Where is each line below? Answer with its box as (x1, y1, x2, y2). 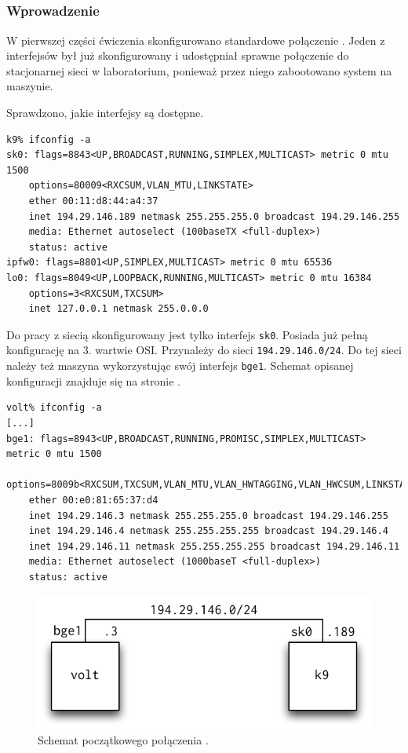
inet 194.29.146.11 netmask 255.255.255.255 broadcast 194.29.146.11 (28, 540, 400, 552)
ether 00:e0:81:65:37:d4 (28, 494, 158, 506)
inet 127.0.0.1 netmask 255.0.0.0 (28, 303, 209, 315)
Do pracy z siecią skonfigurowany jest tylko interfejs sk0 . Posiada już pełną (6, 326, 368, 342)
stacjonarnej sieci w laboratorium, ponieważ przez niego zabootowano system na (6, 62, 392, 79)
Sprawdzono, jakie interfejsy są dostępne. (6, 104, 204, 121)
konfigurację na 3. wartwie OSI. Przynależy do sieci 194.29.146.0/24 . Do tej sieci (6, 342, 402, 358)
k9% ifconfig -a (6, 133, 91, 145)
